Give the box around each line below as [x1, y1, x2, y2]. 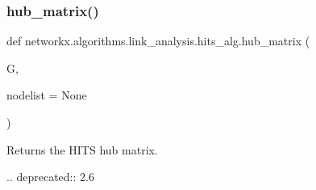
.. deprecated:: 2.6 [6, 168, 94, 185]
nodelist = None [6, 87, 87, 103]
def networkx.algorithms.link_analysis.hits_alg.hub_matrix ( [6, 32, 310, 49]
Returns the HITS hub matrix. [6, 141, 158, 158]
